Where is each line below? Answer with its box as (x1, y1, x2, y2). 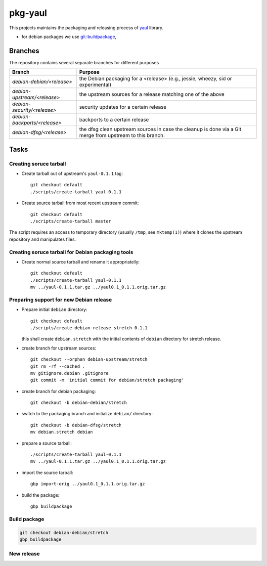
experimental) (79, 82, 112, 88)
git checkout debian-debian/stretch (19, 529, 109, 535)
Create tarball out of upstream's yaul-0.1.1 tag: (21, 171, 123, 176)
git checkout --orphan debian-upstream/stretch (30, 356, 148, 362)
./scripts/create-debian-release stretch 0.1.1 (30, 325, 148, 331)
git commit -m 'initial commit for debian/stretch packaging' (30, 377, 184, 383)
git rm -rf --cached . (30, 363, 86, 369)
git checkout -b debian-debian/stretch (30, 400, 127, 405)
